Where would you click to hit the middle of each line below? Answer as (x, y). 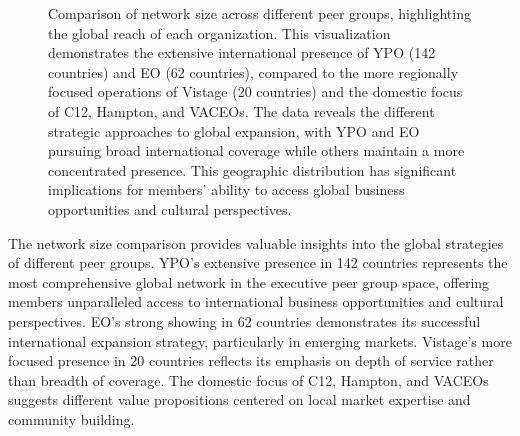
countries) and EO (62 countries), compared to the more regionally (253, 71)
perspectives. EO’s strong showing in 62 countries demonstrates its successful (244, 320)
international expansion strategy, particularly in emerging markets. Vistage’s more (260, 340)
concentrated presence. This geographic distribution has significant (252, 169)
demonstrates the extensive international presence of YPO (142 (242, 52)
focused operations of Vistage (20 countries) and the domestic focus (255, 91)
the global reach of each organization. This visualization (219, 32)
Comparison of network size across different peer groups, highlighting (259, 13)
